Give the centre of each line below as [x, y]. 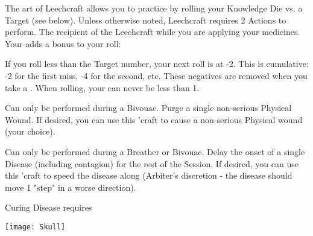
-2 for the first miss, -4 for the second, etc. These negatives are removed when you [156, 75]
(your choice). [30, 131]
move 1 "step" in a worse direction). [71, 187]
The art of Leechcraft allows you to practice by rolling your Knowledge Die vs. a [154, 8]
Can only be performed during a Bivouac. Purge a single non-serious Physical [148, 108]
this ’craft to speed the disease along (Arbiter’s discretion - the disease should [149, 175]
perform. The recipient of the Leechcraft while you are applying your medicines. [153, 32]
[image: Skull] [35, 227]
